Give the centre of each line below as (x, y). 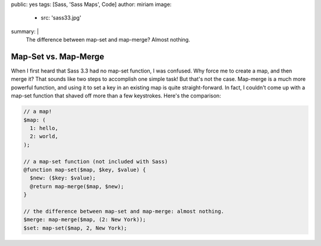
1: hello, (44, 128)
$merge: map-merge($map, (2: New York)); (85, 220)
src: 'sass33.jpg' (61, 18)
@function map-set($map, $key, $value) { (85, 170)
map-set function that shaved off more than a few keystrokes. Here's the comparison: (116, 96)
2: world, (44, 136)
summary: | (25, 31)
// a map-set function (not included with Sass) (96, 161)
